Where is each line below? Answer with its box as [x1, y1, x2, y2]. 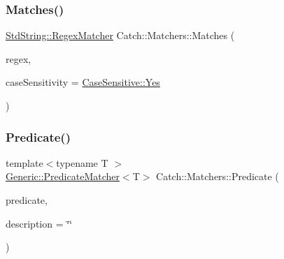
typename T [56, 155, 108, 170]
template [6, 155, 43, 170]
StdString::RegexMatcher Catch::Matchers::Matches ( [6, 28, 235, 43]
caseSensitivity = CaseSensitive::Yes [6, 75, 160, 89]
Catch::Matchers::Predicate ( [156, 169, 279, 184]
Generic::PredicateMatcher [6, 169, 120, 184]
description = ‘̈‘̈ [6, 216, 73, 230]
